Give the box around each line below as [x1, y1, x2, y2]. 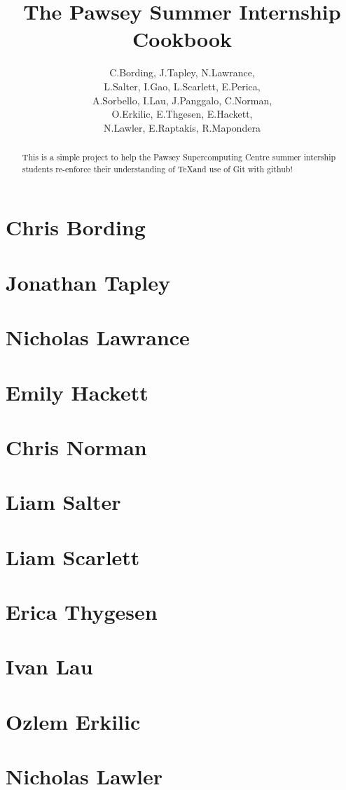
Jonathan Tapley [6, 268, 170, 296]
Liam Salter [6, 487, 121, 516]
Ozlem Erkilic [6, 707, 141, 735]
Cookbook [132, 25, 233, 53]
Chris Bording [6, 213, 146, 242]
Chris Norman [6, 432, 147, 461]
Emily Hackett [6, 377, 148, 406]
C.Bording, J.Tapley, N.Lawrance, [109, 65, 255, 80]
